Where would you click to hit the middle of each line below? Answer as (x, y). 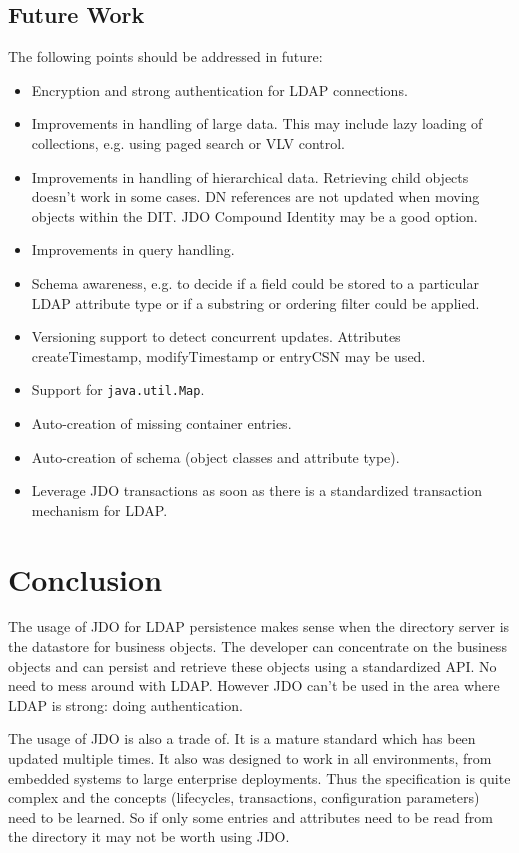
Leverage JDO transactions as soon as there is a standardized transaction (256, 490)
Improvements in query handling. (133, 249)
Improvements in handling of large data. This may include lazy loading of (257, 123)
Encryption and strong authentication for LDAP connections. (219, 89)
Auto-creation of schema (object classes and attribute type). (215, 456)
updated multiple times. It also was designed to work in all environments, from (250, 758)
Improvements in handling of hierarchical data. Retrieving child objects (250, 176)
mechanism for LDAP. (99, 509)
